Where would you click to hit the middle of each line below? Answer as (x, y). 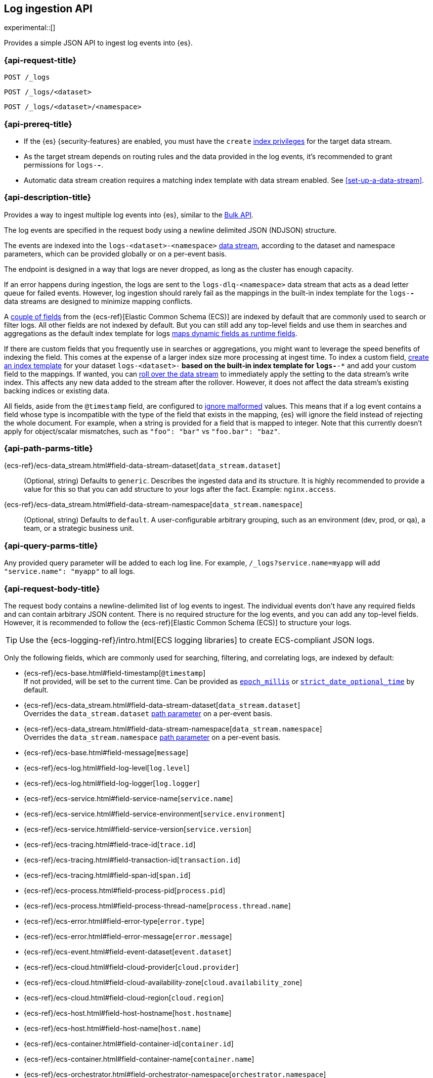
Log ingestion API (48, 9)
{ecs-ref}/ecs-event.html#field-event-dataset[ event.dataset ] (128, 951)
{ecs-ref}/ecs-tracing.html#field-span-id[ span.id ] (107, 875)
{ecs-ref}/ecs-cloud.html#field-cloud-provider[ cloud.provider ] (131, 967)
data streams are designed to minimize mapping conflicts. (98, 301)
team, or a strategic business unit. (79, 528)
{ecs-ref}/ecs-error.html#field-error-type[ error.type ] (114, 921)
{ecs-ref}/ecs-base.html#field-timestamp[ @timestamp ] (115, 673)
